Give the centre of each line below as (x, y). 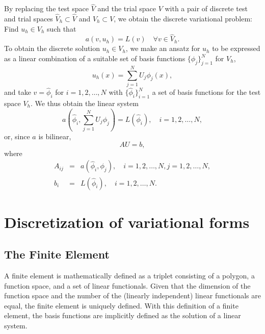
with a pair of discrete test (206, 8)
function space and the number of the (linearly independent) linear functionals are (132, 296)
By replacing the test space (47, 8)
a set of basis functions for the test (206, 92)
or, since (17, 136)
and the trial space (127, 8)
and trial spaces (29, 19)
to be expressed (236, 48)
